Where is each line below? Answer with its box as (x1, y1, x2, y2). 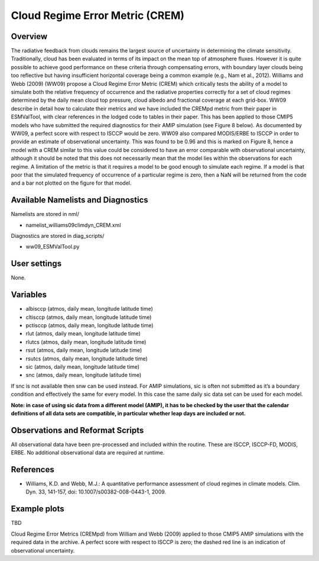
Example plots (11, 504, 64, 514)
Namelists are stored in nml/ (11, 211, 80, 218)
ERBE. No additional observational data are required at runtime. (11, 449, 165, 456)
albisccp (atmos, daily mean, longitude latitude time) (25, 305, 154, 312)
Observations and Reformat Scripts (11, 425, 144, 435)
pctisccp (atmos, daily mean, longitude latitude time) (25, 321, 154, 328)
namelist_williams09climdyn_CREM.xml (25, 221, 121, 228)
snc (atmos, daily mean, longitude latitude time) (25, 372, 142, 379)
